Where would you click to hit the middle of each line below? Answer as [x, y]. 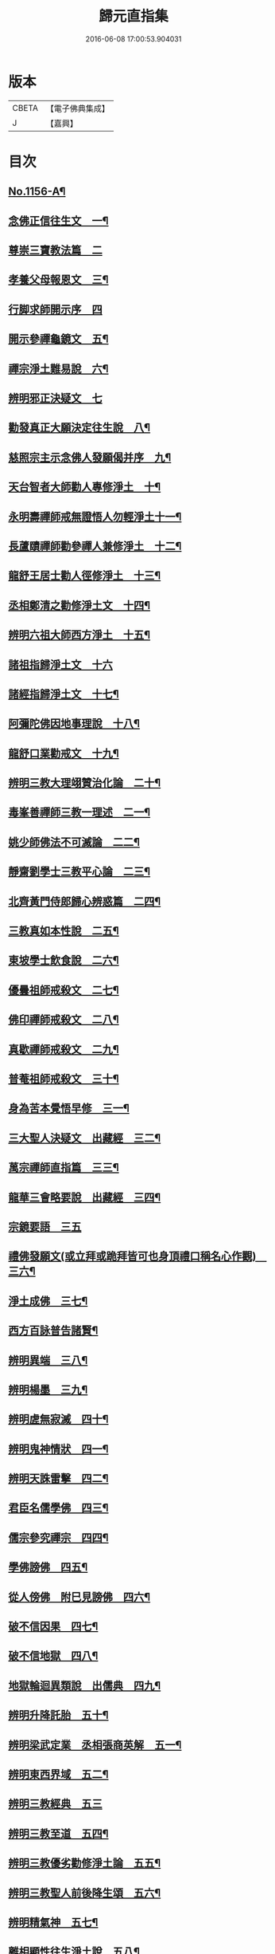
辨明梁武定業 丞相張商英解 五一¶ [95, 1745]
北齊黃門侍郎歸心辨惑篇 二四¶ [85, 901]
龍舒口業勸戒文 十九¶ [64, 753]
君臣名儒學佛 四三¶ [58, 1508]
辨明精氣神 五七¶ [53, 1922]
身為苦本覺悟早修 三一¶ [69, 1109]
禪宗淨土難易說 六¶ [58, 369]
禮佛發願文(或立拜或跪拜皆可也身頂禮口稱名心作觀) [132, 1256]
